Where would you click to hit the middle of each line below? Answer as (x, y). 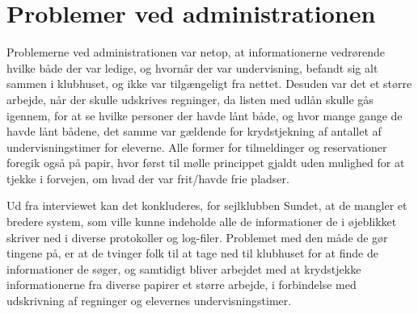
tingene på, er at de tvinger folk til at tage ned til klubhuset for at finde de (192, 253)
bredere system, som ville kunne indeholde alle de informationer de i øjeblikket (202, 222)
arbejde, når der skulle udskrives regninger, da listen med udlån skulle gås (190, 99)
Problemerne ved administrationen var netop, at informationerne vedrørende (196, 52)
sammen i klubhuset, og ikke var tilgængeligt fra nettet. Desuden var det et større (209, 84)
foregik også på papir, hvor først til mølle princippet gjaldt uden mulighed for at (206, 163)
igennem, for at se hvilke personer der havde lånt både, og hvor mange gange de (205, 115)
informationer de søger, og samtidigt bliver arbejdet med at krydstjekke (184, 268)
